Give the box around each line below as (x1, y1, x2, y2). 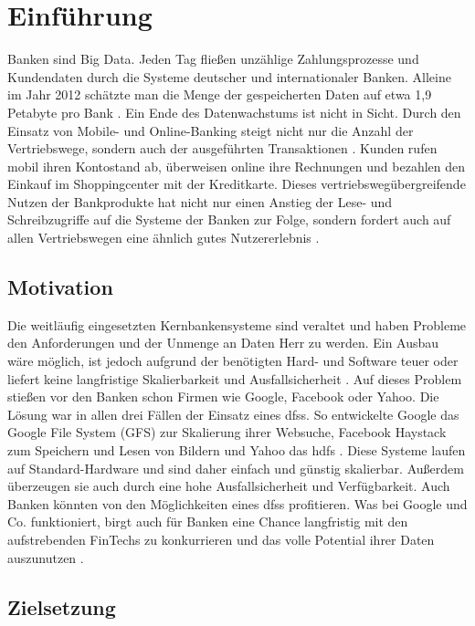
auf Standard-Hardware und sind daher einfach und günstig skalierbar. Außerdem (7, 458, 464, 477)
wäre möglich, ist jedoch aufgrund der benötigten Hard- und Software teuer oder (7, 351, 459, 370)
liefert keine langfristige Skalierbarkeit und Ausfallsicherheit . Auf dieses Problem (7, 369, 462, 388)
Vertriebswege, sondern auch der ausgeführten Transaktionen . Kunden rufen (7, 139, 438, 158)
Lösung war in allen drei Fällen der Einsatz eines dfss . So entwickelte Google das (7, 404, 459, 423)
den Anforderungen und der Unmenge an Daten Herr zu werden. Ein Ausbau (7, 333, 439, 352)
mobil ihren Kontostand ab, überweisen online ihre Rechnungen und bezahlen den (7, 156, 466, 175)
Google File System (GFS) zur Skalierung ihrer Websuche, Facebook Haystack (7, 423, 447, 442)
